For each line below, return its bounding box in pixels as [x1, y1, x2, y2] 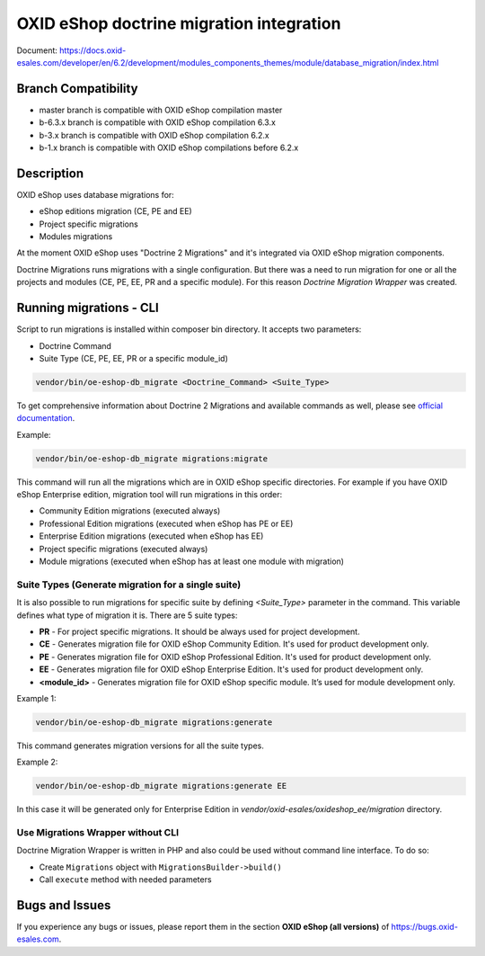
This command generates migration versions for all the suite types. [16, 740, 264, 751]
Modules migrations [39, 231, 113, 242]
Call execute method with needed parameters [39, 874, 212, 885]
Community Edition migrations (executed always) [39, 505, 221, 516]
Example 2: [16, 756, 58, 768]
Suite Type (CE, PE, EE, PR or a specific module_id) [39, 353, 229, 363]
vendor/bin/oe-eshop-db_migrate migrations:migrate [35, 453, 269, 463]
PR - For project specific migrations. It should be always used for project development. [39, 626, 360, 637]
